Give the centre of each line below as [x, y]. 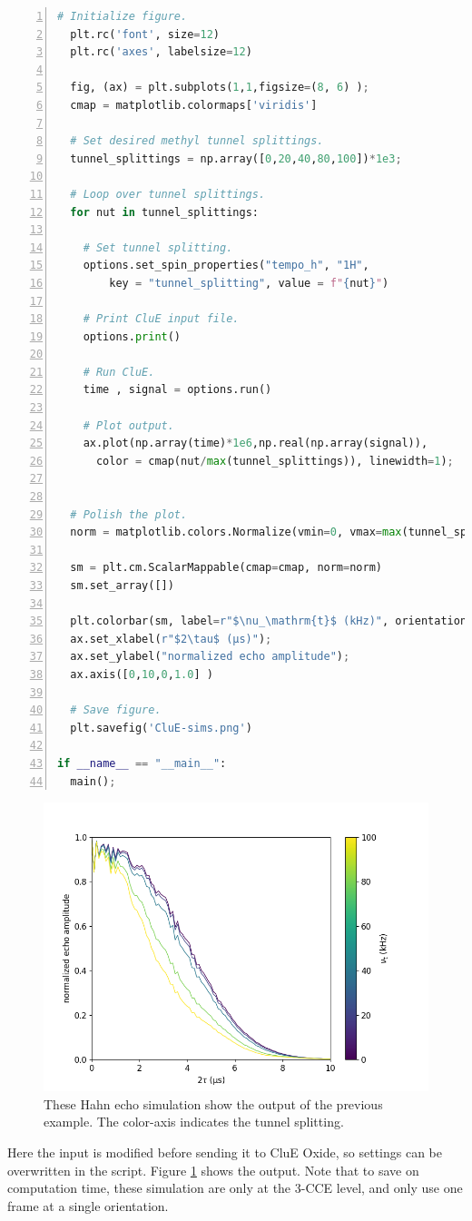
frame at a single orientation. [88, 1205]
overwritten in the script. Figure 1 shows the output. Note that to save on [213, 1170]
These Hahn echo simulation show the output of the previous [213, 1103]
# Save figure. [116, 710]
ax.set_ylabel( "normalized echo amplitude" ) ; [210, 657]
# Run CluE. [119, 372]
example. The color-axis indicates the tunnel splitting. [194, 1122]
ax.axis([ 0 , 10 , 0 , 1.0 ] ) [142, 674]
